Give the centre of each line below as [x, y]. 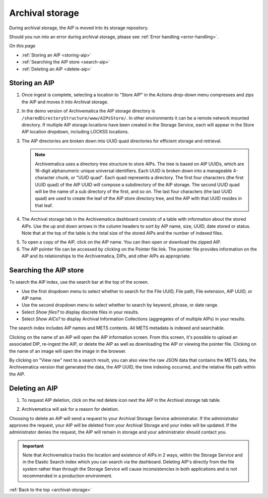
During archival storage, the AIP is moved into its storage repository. [79, 28]
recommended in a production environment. [67, 476]
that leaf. [44, 205]
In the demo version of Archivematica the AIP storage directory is [88, 111]
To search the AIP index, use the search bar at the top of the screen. [79, 282]
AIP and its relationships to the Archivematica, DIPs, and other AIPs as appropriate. [106, 256]
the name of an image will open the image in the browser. [68, 351]
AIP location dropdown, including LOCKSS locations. [75, 132]
